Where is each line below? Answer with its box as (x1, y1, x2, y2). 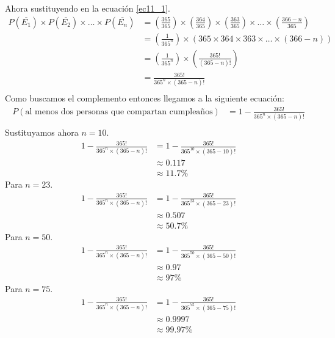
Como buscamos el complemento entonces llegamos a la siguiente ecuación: (5, 92, 285, 105)
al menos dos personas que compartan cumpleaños (25, 108, 213, 117)
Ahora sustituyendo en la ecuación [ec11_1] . (5, 2, 170, 14)
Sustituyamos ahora (5, 126, 79, 139)
